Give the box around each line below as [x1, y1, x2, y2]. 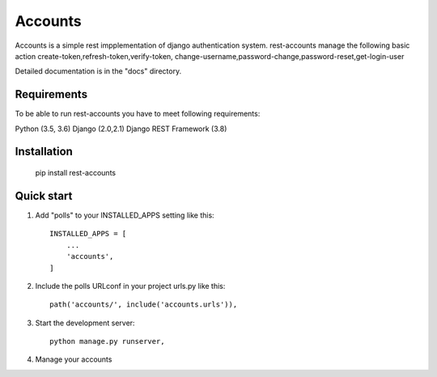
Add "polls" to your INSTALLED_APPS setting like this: [35, 210, 214, 220]
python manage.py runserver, [49, 337, 165, 346]
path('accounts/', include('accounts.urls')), [49, 300, 238, 309]
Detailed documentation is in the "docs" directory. [15, 66, 182, 76]
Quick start [15, 188, 73, 202]
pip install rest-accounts [35, 168, 117, 178]
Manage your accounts [35, 354, 112, 364]
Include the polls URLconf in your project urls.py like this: [35, 281, 226, 290]
